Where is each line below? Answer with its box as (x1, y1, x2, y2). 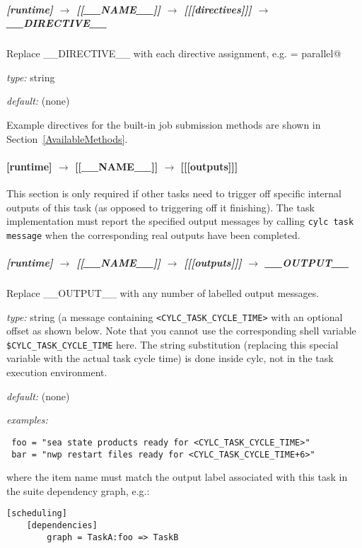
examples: (6, 412, 48, 427)
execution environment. (6, 365, 107, 380)
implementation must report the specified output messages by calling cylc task (6, 214, 354, 228)
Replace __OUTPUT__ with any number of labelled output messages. (6, 285, 320, 300)
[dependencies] (26, 520, 98, 531)
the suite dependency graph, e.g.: (6, 483, 150, 498)
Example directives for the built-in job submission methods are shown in (6, 117, 321, 132)
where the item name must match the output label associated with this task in (6, 470, 348, 484)
